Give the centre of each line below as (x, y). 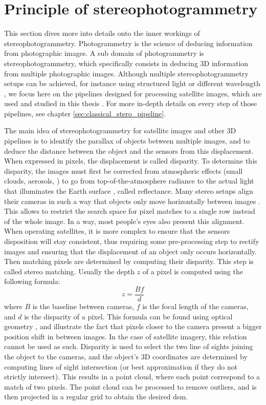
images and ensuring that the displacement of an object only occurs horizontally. (130, 251)
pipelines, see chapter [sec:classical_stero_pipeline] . (85, 113)
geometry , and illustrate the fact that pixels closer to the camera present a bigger (133, 326)
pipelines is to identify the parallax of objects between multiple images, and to (127, 141)
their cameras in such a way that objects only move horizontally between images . (132, 201)
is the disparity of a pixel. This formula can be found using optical (128, 316)
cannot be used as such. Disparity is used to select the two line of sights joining (129, 346)
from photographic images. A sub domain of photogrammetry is (104, 53)
